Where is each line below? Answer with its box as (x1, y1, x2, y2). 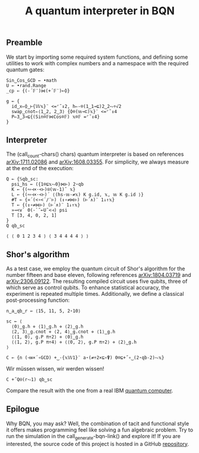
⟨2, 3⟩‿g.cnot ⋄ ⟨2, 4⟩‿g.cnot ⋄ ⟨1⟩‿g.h (11, 329, 116, 335)
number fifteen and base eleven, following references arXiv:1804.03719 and (6, 272, 191, 279)
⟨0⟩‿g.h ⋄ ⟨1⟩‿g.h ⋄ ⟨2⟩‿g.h (11, 324, 84, 330)
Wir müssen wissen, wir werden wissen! (6, 365, 105, 372)
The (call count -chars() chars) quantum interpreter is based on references (6, 151, 184, 159)
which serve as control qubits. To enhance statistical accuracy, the (6, 284, 169, 291)
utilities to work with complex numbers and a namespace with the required (6, 59, 189, 66)
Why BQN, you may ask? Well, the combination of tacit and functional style (6, 420, 189, 427)
